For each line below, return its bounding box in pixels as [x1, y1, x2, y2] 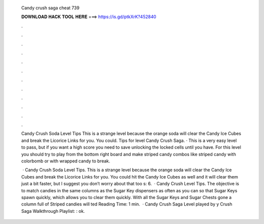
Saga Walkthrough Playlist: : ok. [21, 208, 85, 214]
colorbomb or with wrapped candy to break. [21, 158, 110, 164]
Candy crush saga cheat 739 [21, 5, 80, 11]
